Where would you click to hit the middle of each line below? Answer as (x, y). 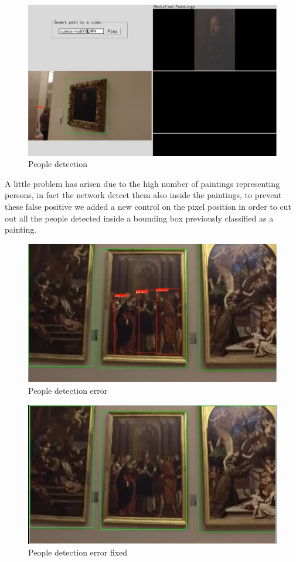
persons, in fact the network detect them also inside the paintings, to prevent (143, 195)
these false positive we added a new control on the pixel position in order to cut (148, 206)
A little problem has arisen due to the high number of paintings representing (142, 183)
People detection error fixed (78, 552)
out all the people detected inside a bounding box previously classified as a (139, 218)
